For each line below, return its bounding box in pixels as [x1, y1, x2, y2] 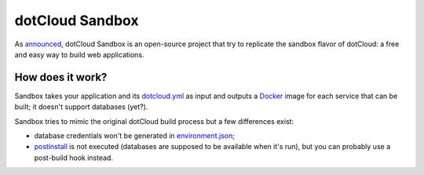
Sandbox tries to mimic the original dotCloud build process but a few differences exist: [14, 116, 294, 126]
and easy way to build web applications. [14, 49, 144, 59]
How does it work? [14, 71, 108, 84]
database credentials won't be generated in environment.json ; [34, 131, 236, 140]
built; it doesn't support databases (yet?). [14, 102, 148, 111]
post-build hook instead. [34, 153, 114, 162]
